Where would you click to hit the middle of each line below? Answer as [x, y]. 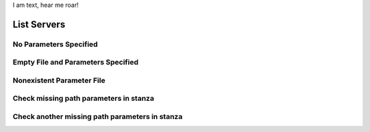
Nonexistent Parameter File [59, 80]
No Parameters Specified [56, 44]
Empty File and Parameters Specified [75, 63]
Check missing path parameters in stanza [83, 99]
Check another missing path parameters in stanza [98, 117]
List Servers [39, 24]
